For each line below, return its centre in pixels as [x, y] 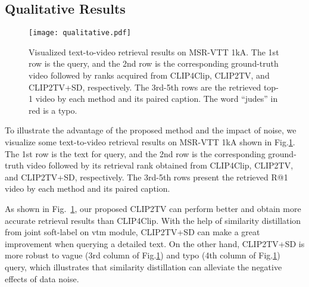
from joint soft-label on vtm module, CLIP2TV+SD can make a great [132, 232]
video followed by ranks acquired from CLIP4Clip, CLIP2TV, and [149, 75]
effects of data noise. [42, 278]
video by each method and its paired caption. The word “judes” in [157, 99]
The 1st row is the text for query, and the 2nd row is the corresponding [135, 153]
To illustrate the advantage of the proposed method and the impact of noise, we [151, 130]
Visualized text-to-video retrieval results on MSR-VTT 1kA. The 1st [154, 52]
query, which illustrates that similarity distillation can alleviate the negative [143, 266]
